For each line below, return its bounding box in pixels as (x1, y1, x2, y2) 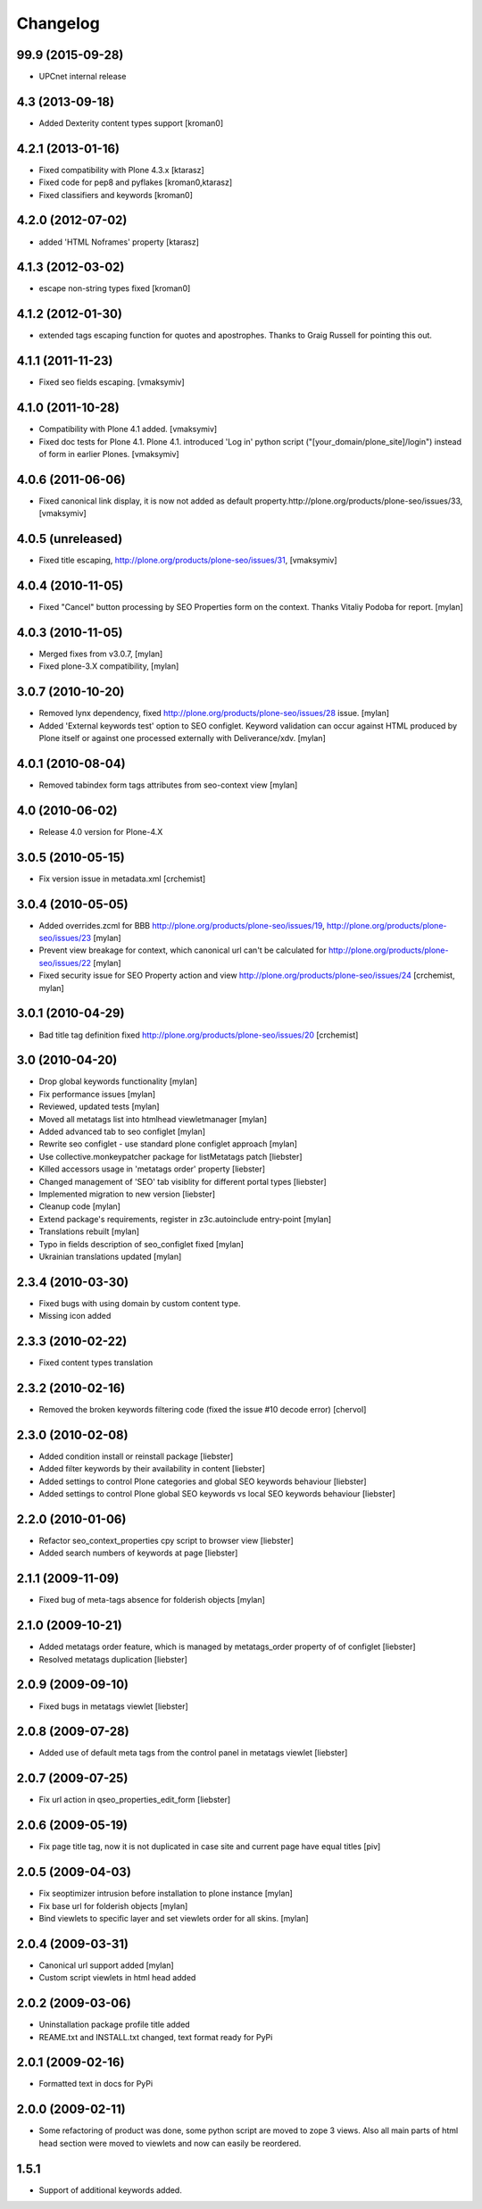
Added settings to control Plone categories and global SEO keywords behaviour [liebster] (38, 1476, 367, 1487)
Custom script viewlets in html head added (38, 1972, 196, 1983)
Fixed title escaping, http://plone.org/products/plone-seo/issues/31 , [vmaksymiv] (38, 554, 338, 566)
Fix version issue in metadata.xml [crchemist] (38, 873, 206, 884)
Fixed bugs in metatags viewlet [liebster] (38, 1701, 189, 1712)
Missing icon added (38, 1311, 112, 1321)
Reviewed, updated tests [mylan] (38, 1101, 160, 1112)
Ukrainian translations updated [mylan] (38, 1251, 182, 1262)
